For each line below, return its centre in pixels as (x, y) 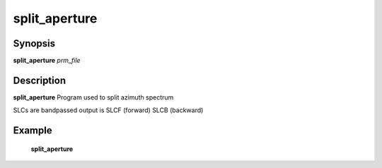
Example (33, 131)
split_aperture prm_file (47, 61)
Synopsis (34, 43)
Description (40, 80)
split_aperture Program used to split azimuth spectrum (93, 97)
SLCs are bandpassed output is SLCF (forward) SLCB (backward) (108, 110)
